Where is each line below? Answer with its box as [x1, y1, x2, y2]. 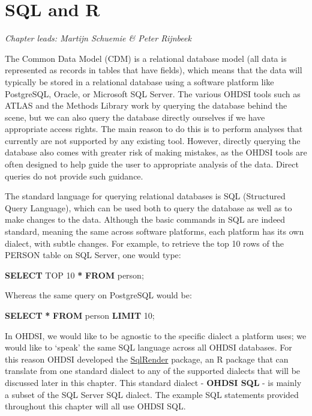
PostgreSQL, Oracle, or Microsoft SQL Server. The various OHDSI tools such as [5, 87, 301, 100]
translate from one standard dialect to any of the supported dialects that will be [5, 364, 301, 377]
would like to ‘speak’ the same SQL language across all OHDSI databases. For [5, 341, 292, 354]
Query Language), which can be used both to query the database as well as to [5, 201, 292, 214]
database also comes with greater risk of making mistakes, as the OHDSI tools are [5, 146, 307, 158]
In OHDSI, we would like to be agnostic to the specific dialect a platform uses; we [5, 329, 307, 342]
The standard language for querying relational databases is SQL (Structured [5, 190, 286, 202]
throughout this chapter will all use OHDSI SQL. [5, 400, 186, 412]
